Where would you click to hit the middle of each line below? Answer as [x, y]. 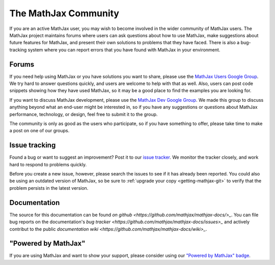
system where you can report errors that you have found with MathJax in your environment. [124, 50]
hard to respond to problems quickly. [48, 164]
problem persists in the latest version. [49, 188]
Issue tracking [33, 145]
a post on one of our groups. [39, 131]
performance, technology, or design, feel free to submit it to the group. [84, 114]
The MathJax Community [64, 13]
